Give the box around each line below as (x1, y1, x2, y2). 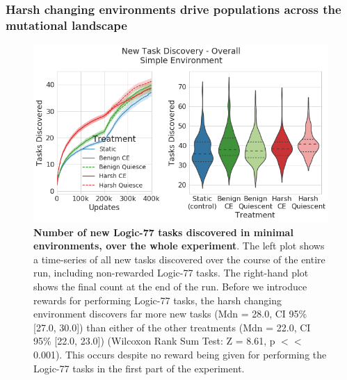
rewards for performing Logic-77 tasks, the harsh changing (33, 292, 282, 307)
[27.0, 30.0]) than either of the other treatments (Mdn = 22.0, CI (33, 320, 311, 334)
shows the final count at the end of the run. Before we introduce (33, 279, 307, 293)
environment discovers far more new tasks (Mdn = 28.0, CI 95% (33, 306, 307, 321)
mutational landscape (6, 16, 127, 33)
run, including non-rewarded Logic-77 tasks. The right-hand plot (33, 265, 309, 280)
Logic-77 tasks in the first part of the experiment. (33, 361, 245, 375)
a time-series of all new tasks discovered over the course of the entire (33, 251, 325, 266)
